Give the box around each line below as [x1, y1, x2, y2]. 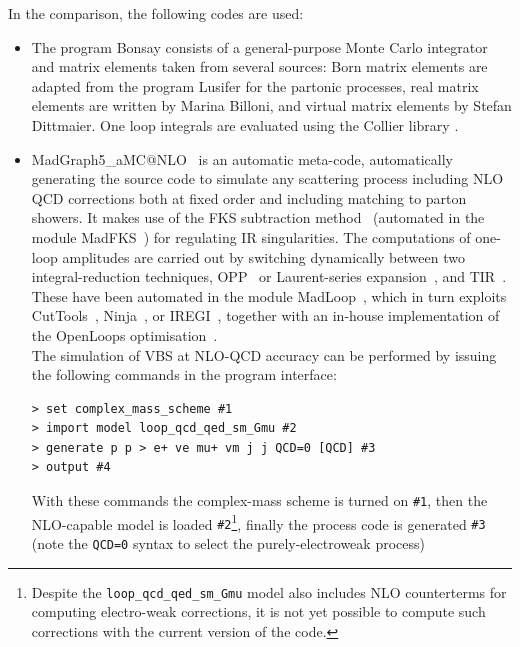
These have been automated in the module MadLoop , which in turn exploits [31, 285, 507, 306]
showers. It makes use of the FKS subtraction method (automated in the [31, 207, 485, 228]
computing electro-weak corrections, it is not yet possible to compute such [31, 601, 486, 622]
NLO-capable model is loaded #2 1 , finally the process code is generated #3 [31, 510, 486, 534]
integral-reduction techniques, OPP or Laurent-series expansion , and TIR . [31, 266, 507, 287]
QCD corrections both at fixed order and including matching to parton [31, 187, 467, 208]
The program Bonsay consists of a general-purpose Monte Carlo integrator [31, 36, 488, 57]
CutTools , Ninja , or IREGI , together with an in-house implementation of [31, 305, 500, 326]
